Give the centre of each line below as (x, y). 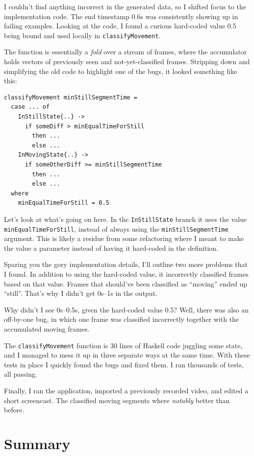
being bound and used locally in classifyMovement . (82, 35)
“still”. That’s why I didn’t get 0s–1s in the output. (81, 293)
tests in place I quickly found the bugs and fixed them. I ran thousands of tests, (124, 364)
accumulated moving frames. (47, 329)
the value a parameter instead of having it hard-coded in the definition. (111, 248)
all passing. (21, 374)
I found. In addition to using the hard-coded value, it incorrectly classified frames (126, 274)
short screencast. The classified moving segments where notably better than (117, 400)
